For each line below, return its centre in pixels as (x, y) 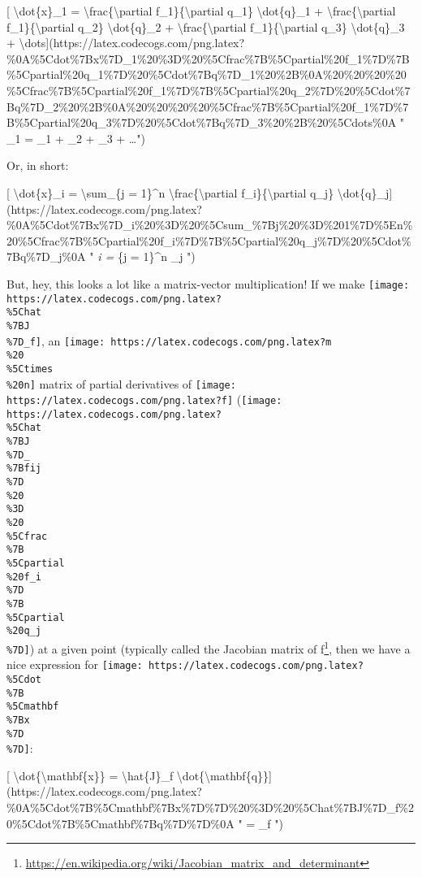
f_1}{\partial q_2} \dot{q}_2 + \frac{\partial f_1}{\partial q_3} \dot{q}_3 (206, 26)
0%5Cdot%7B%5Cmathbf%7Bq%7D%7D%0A (121, 823)
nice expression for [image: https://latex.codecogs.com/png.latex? (185, 664)
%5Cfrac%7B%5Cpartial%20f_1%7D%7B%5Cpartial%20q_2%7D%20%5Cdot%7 (209, 90)
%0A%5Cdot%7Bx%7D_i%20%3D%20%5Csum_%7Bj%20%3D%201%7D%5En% (210, 225)
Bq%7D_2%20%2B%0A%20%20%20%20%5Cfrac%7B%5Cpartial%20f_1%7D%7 (208, 106)
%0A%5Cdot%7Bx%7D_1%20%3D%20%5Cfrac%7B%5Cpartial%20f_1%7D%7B (208, 58)
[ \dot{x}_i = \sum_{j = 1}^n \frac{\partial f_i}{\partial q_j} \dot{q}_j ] (200, 192)
